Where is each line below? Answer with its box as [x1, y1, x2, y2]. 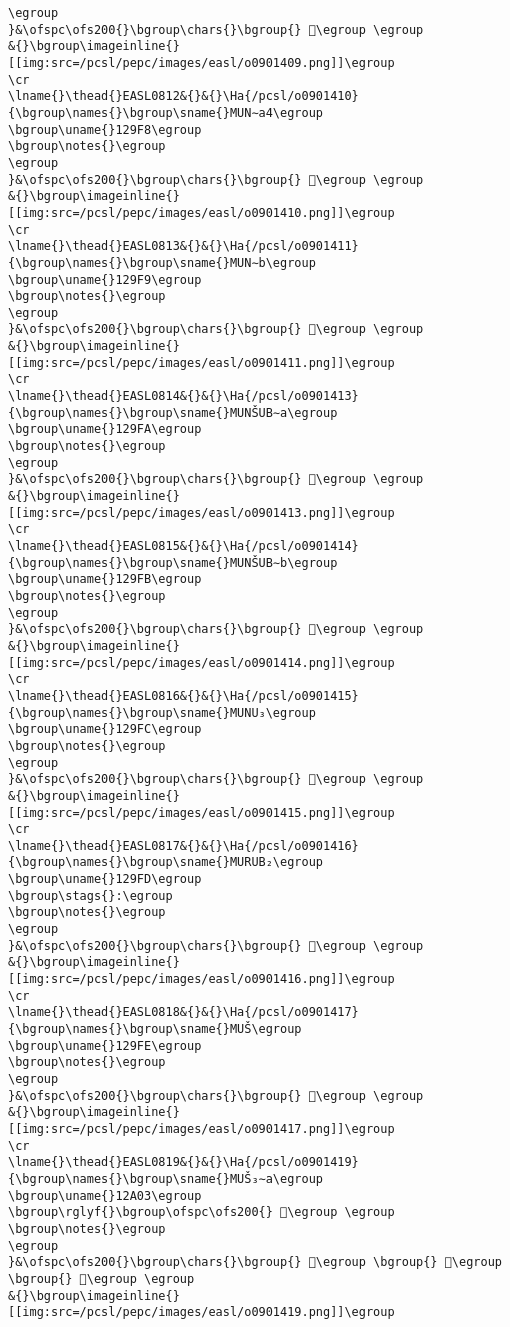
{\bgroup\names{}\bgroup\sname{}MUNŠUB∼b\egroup [8, 555, 338, 570]
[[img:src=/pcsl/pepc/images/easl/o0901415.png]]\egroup [8, 805, 395, 820]
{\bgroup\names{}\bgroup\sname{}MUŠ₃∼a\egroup [8, 1171, 323, 1186]
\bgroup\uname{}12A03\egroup [8, 1188, 202, 1203]
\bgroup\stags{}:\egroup [8, 888, 173, 903]
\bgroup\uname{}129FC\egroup [8, 722, 202, 737]
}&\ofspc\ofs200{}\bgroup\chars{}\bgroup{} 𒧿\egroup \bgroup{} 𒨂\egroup [8, 1255, 502, 1270]
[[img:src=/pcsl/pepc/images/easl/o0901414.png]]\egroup [8, 655, 395, 670]
